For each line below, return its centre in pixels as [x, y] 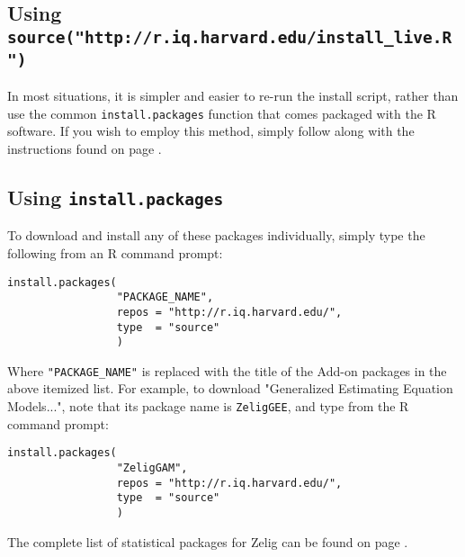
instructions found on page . [85, 148]
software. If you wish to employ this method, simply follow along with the [211, 131]
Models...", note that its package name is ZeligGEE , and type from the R [208, 406]
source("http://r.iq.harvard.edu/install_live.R [230, 37]
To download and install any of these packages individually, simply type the [216, 235]
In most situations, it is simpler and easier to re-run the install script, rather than [233, 96]
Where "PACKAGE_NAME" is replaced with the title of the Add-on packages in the [227, 370]
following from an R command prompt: [115, 252]
